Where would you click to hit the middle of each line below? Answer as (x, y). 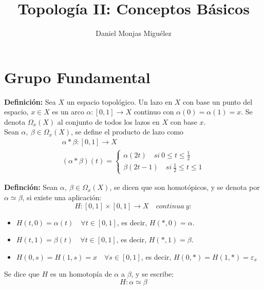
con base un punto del (218, 101)
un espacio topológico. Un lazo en (119, 101)
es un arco (68, 112)
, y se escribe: (153, 274)
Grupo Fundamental (77, 77)
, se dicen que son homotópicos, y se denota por (185, 187)
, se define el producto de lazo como (127, 132)
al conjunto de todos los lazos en (108, 121)
